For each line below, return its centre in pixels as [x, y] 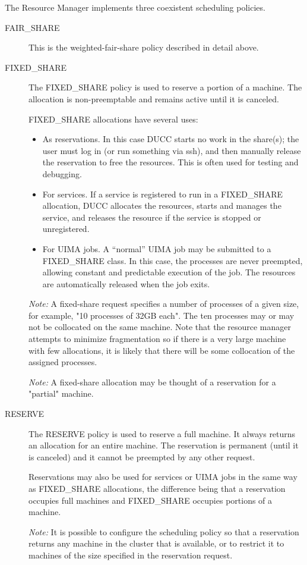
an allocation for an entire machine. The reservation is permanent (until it [164, 445]
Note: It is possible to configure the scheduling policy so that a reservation [164, 531]
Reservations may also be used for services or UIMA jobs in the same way [163, 477]
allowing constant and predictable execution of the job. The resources [169, 272]
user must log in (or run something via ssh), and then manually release [172, 150]
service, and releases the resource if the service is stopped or [152, 217]
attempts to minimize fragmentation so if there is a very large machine [157, 339]
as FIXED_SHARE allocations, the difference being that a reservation [157, 488]
